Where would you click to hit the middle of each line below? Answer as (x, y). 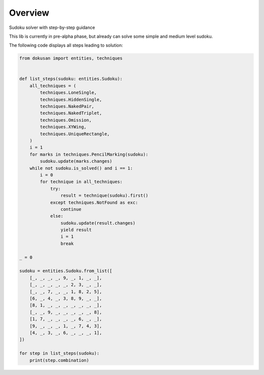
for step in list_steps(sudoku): (59, 353)
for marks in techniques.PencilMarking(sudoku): (89, 154)
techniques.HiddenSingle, (71, 100)
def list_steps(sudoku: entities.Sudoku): (71, 79)
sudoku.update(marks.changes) (76, 161)
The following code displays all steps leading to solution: (66, 45)
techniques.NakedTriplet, (71, 113)
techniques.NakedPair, (67, 106)
